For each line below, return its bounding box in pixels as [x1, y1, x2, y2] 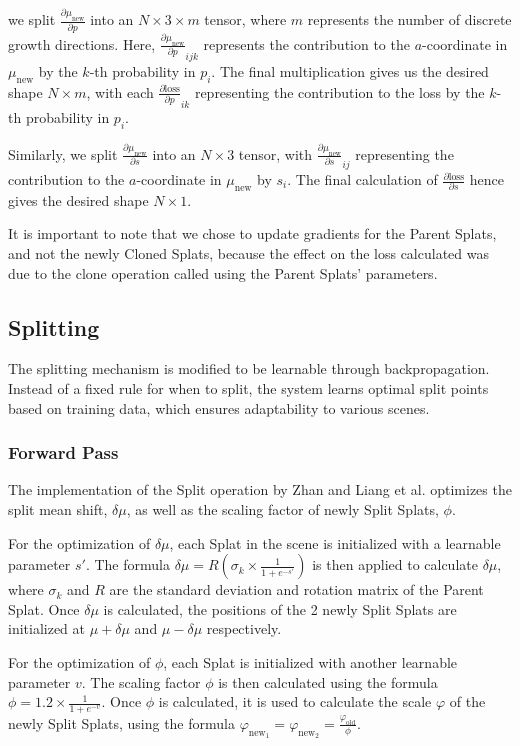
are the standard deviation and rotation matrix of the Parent [109, 579, 484, 600]
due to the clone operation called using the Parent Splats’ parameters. [8, 262, 438, 283]
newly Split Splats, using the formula [8, 712, 235, 733]
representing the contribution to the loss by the [194, 81, 485, 102]
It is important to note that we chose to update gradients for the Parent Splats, [8, 223, 497, 244]
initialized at [8, 618, 86, 639]
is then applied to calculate [312, 554, 478, 575]
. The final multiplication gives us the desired [211, 60, 489, 81]
